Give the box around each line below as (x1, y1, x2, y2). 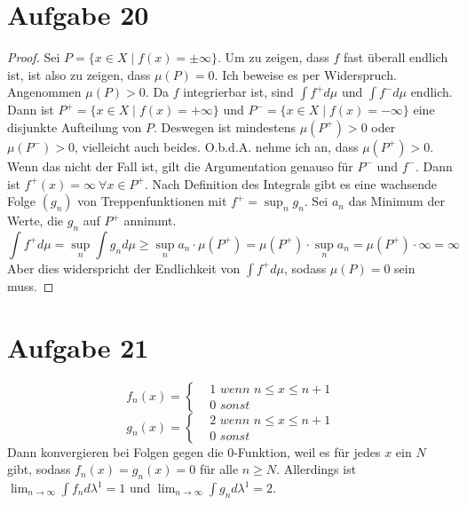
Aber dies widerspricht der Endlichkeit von (7, 258, 241, 277)
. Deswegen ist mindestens (154, 117, 296, 136)
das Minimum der (348, 192, 445, 210)
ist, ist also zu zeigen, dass (7, 65, 151, 83)
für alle (199, 460, 239, 478)
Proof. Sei (7, 48, 60, 67)
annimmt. (123, 211, 177, 230)
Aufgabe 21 (7, 328, 149, 365)
